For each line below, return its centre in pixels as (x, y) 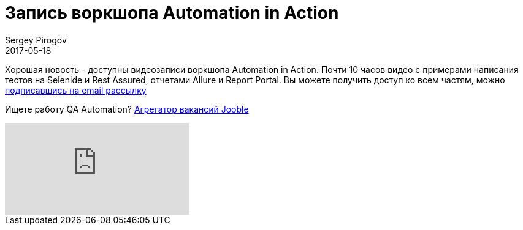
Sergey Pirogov (36, 40)
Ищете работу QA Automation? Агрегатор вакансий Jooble (127, 109)
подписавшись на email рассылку (76, 90)
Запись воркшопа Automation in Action (172, 13)
